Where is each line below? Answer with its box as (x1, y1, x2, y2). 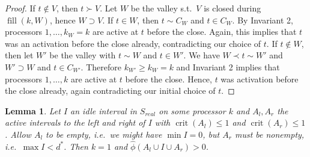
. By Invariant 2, (232, 13, 293, 26)
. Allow (5, 128, 31, 140)
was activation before (220, 72, 299, 85)
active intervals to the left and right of (5, 116, 145, 129)
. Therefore (81, 60, 121, 73)
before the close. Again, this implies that (147, 25, 297, 38)
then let (5, 49, 34, 61)
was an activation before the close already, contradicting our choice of (5, 37, 261, 49)
